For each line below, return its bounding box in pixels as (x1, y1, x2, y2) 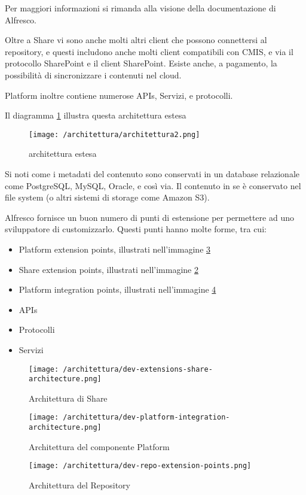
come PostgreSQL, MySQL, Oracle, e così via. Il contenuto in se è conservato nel (5, 179, 301, 192)
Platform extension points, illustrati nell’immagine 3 (19, 242, 211, 255)
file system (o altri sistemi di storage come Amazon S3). (5, 191, 210, 204)
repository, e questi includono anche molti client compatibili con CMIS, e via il (5, 45, 293, 57)
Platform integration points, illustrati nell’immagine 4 (19, 283, 216, 296)
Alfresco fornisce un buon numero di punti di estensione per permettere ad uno (5, 211, 294, 223)
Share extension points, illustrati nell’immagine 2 (19, 263, 198, 275)
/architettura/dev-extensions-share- (63, 365, 213, 373)
